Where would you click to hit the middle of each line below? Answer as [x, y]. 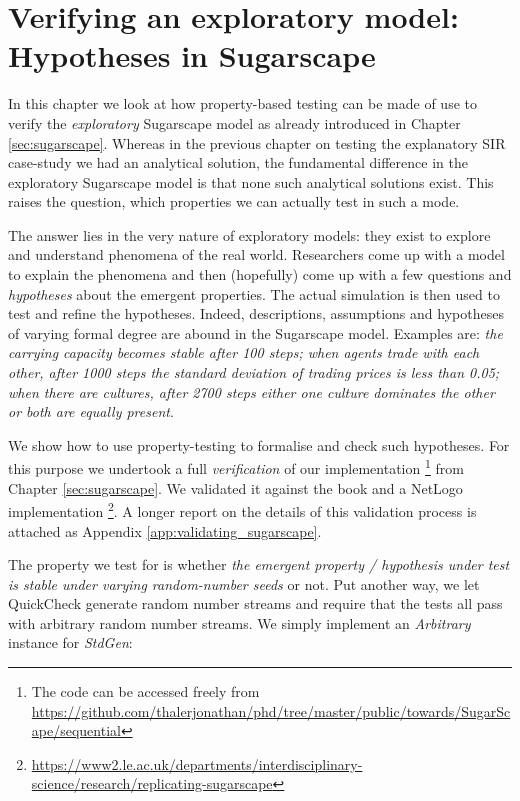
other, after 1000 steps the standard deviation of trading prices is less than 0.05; [254, 372]
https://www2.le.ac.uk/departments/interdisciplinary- [197, 763]
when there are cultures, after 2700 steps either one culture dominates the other [251, 391]
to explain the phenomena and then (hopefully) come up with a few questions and [260, 274]
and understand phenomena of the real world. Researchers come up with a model [256, 254]
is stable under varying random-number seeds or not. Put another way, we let [244, 583]
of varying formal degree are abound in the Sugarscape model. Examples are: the [255, 332]
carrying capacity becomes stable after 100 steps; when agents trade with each [244, 352]
